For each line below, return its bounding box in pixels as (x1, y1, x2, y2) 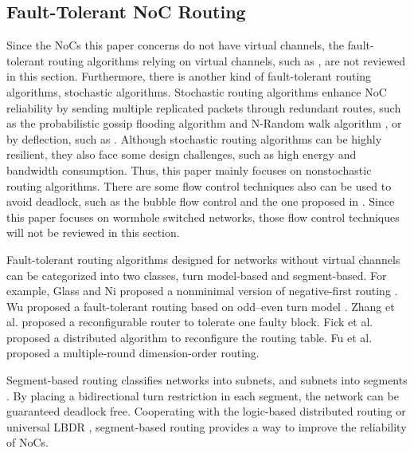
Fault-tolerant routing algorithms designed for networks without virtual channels (6, 250, 400, 267)
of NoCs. (6, 434, 49, 451)
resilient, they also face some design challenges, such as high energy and (6, 146, 357, 163)
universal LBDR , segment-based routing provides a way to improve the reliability (6, 418, 407, 435)
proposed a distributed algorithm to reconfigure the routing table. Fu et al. (6, 329, 373, 345)
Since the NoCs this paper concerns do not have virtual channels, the (6, 37, 344, 53)
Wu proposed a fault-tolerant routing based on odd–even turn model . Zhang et (6, 297, 395, 314)
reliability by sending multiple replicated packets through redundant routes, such (6, 99, 401, 116)
